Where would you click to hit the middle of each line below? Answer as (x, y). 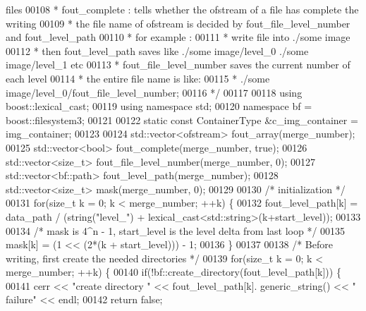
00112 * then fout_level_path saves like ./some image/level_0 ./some (157, 50)
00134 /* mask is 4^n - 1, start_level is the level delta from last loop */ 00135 (176, 230)
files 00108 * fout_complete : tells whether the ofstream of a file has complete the (182, 9)
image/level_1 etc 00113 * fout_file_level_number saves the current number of (178, 65)
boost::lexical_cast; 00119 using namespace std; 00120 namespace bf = (159, 106)
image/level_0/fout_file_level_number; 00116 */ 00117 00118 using (154, 92)
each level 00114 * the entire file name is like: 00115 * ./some (138, 78)
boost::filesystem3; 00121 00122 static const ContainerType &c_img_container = (182, 120)
